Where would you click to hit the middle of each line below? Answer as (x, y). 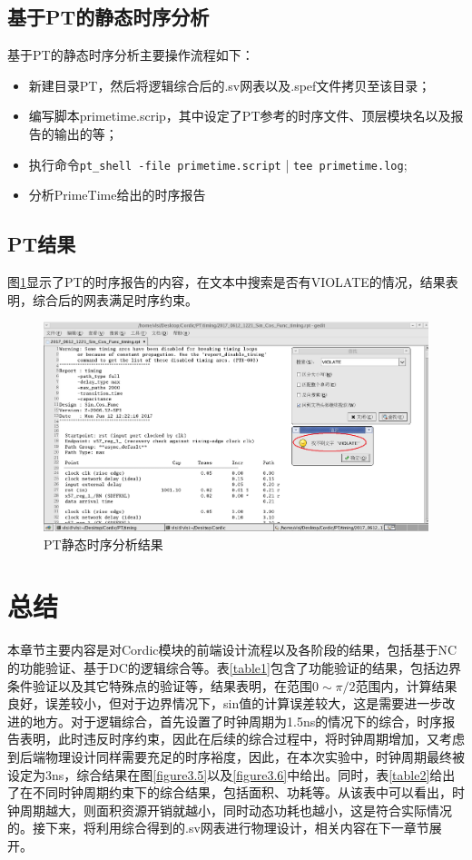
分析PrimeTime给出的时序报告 (117, 195)
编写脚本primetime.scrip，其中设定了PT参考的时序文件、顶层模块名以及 (240, 116)
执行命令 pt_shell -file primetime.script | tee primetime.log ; (218, 164)
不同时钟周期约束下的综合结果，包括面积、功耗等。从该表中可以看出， (242, 792)
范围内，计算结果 (406, 685)
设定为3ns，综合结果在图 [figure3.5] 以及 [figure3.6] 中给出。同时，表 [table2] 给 (225, 774)
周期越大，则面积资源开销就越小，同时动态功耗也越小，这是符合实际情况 (236, 810)
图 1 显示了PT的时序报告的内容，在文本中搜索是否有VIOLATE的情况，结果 (226, 282)
